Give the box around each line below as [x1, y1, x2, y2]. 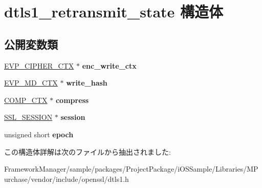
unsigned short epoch [4, 129, 74, 139]
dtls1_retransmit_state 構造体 [4, 1, 224, 22]
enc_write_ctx [82, 60, 137, 71]
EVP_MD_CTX [4, 77, 58, 88]
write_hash [66, 77, 107, 88]
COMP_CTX [4, 94, 48, 105]
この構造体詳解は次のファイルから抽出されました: [4, 146, 171, 157]
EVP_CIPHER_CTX [4, 60, 74, 71]
